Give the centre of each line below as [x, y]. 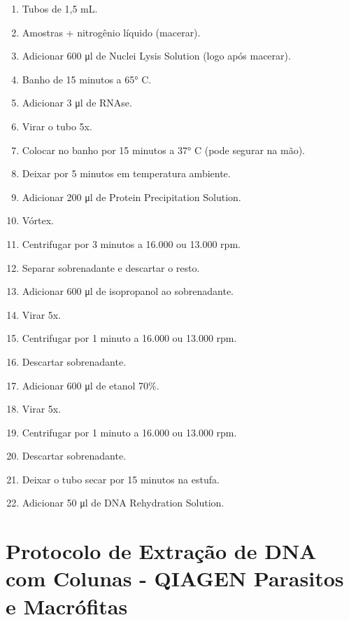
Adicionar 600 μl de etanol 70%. [91, 385]
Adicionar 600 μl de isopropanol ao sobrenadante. [128, 291]
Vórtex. [38, 220]
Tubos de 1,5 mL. [60, 8]
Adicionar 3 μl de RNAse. [77, 103]
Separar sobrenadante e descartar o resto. [111, 267]
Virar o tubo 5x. [57, 126]
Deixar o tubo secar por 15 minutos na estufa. [121, 479]
